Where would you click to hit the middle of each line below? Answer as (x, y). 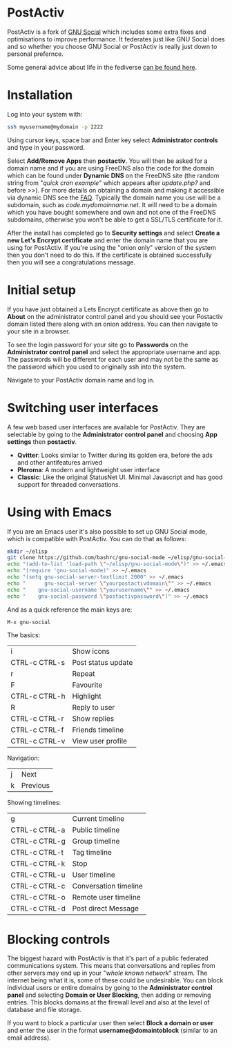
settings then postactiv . (42, 441)
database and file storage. (44, 1010)
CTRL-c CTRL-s (38, 663)
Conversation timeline (108, 886)
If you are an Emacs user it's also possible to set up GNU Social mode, (107, 531)
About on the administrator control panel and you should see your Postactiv (115, 316)
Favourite (87, 685)
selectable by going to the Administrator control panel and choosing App (112, 434)
